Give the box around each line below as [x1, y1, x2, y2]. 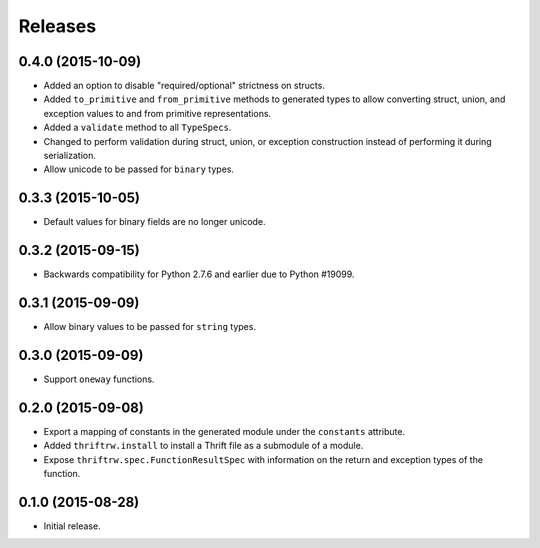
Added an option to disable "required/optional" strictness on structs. [43, 80, 325, 92]
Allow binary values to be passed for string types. [43, 321, 257, 333]
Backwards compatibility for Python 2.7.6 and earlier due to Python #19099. [43, 268, 355, 280]
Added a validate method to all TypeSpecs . [43, 121, 232, 134]
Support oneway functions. [43, 373, 155, 385]
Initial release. [43, 520, 101, 532]
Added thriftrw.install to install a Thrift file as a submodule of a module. [43, 440, 364, 452]
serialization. [43, 150, 97, 162]
